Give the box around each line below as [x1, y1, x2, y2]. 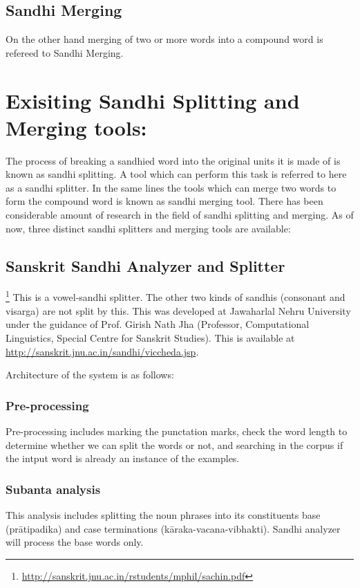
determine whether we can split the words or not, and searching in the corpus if [6, 437, 343, 452]
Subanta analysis [6, 480, 101, 497]
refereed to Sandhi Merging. [6, 45, 124, 59]
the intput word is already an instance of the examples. [6, 451, 240, 466]
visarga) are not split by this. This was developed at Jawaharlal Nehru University [6, 303, 351, 318]
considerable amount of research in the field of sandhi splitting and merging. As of [6, 208, 354, 222]
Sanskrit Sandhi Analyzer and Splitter [6, 255, 285, 276]
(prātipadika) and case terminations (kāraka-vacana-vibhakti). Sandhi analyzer [6, 521, 341, 535]
